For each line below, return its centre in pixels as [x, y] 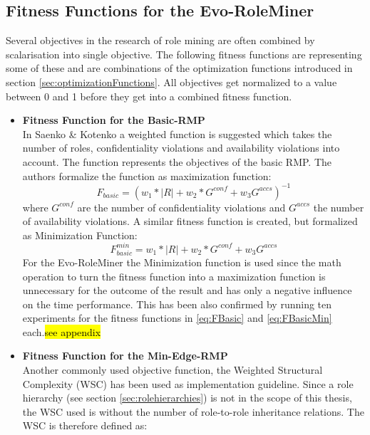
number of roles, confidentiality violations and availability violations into [181, 148]
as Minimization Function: [80, 235]
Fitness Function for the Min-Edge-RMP [125, 356]
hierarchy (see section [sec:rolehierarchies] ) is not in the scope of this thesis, [187, 398]
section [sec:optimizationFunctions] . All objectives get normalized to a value [171, 82]
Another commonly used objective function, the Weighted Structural [173, 370]
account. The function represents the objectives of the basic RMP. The [177, 161]
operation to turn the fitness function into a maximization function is [174, 276]
